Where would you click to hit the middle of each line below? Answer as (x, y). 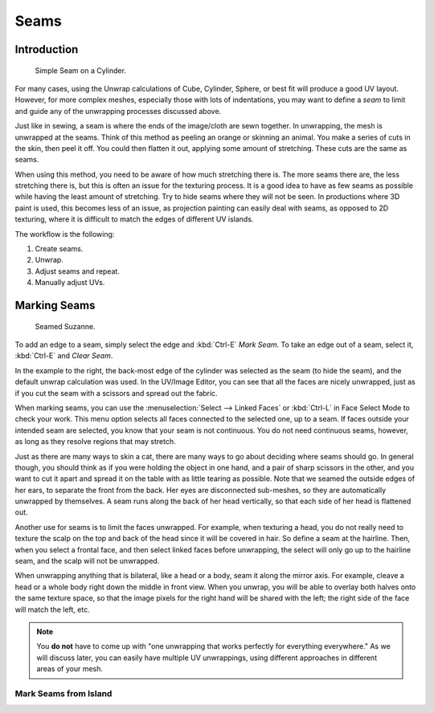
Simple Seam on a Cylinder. (80, 70)
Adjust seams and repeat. (78, 271)
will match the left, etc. (52, 609)
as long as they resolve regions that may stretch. (95, 442)
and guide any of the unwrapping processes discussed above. (118, 111)
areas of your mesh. (70, 669)
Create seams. (59, 249)
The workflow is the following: (65, 234)
